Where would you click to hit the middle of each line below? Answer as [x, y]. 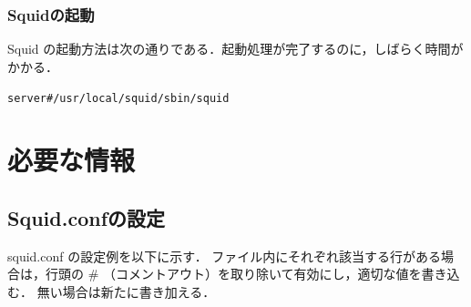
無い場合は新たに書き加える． [126, 291]
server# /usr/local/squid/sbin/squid [118, 99]
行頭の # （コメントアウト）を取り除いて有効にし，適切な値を [233, 274]
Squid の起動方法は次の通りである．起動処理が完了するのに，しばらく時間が [235, 49]
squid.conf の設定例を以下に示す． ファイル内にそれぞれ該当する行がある [225, 256]
